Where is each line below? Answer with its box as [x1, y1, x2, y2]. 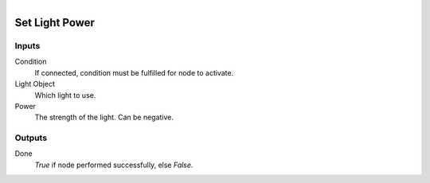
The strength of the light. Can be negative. [34, 112, 174, 123]
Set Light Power [14, 16, 96, 29]
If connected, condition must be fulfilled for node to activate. [34, 68, 234, 77]
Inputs [14, 40, 41, 51]
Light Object [14, 80, 56, 89]
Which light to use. [34, 90, 96, 99]
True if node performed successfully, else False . [34, 160, 193, 169]
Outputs [14, 132, 48, 143]
